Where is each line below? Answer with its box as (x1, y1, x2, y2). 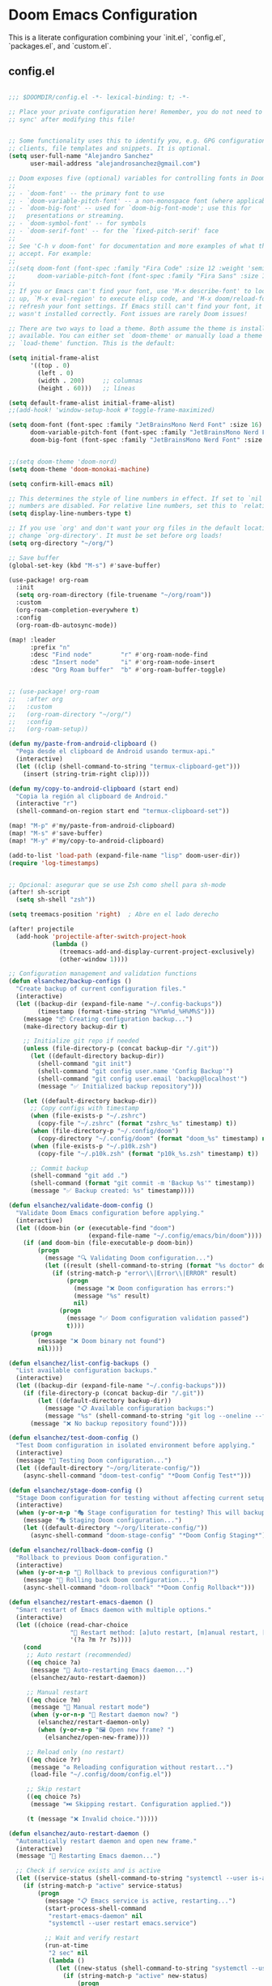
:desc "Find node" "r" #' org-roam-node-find (29, 650, 208, 659)
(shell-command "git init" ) (37, 1059, 132, 1068)
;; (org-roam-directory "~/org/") (8, 710, 132, 718)
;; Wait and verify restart (44, 1934, 139, 1942)
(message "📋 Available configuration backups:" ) (44, 1404, 215, 1413)
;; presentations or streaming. (8, 212, 125, 220)
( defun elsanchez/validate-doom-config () (8, 1201, 154, 1209)
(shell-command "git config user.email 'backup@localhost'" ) (37, 1075, 249, 1083)
